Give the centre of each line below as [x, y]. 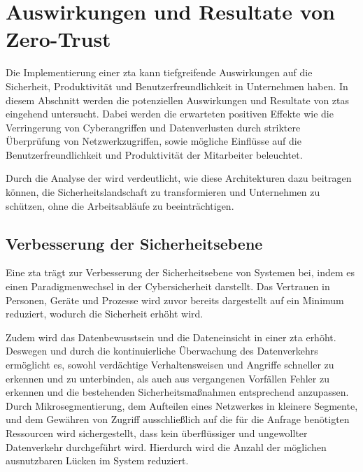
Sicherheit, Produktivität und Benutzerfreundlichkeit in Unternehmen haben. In [177, 86]
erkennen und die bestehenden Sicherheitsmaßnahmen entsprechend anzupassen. [177, 392]
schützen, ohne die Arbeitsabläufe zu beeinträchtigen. [120, 205]
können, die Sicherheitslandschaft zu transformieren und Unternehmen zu [163, 192]
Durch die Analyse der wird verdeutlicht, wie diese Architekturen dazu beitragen [179, 178]
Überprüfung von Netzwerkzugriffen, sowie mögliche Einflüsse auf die [154, 141]
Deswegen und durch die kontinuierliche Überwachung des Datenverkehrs [162, 351]
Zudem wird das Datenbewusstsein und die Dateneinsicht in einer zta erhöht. [171, 337]
